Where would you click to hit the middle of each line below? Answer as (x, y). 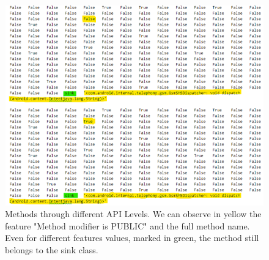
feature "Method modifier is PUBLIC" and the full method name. (127, 225)
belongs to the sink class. (52, 250)
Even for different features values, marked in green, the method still (132, 238)
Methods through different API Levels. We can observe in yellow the (133, 214)
